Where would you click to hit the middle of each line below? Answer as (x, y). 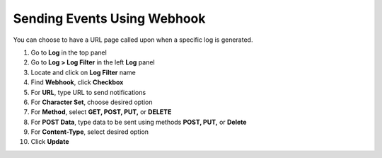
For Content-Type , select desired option (89, 132)
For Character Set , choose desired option (92, 102)
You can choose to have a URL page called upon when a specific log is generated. (133, 40)
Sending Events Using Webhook (109, 18)
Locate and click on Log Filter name (83, 72)
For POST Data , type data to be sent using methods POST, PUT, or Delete (139, 122)
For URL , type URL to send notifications (88, 92)
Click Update (50, 142)
